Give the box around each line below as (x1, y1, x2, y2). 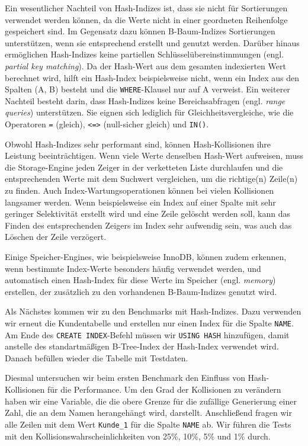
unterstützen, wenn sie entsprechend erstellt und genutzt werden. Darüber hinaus (5, 36, 300, 49)
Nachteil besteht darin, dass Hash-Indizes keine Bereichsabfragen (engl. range (5, 94, 285, 107)
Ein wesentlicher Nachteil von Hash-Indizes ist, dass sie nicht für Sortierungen (5, 2, 288, 14)
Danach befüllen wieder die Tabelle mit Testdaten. (5, 351, 188, 364)
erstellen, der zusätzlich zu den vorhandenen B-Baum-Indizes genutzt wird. (5, 285, 277, 297)
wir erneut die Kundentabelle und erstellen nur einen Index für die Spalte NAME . (5, 316, 294, 329)
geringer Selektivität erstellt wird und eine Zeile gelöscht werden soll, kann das (5, 207, 290, 220)
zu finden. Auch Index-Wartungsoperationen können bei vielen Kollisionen (5, 184, 274, 197)
